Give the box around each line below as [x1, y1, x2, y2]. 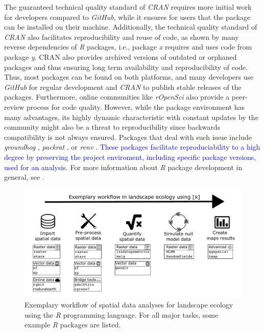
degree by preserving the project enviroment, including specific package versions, [4, 151, 256, 162]
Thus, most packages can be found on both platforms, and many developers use [4, 72, 254, 82]
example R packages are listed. [25, 319, 121, 330]
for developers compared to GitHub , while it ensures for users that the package [4, 11, 251, 22]
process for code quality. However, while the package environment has [26, 101, 245, 112]
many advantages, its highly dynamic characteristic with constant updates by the [4, 111, 258, 122]
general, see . [4, 172, 44, 182]
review [4, 101, 25, 112]
